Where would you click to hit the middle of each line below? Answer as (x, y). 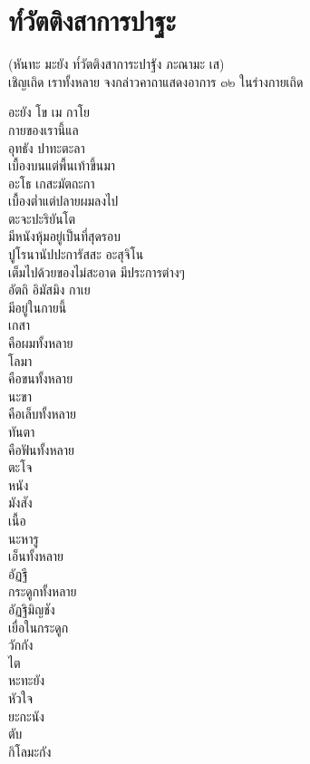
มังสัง (20, 503)
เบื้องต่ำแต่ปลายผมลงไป (63, 201)
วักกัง (21, 645)
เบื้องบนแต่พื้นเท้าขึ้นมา (62, 165)
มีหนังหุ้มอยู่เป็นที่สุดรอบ (64, 236)
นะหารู (24, 538)
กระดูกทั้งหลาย (43, 591)
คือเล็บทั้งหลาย (42, 414)
